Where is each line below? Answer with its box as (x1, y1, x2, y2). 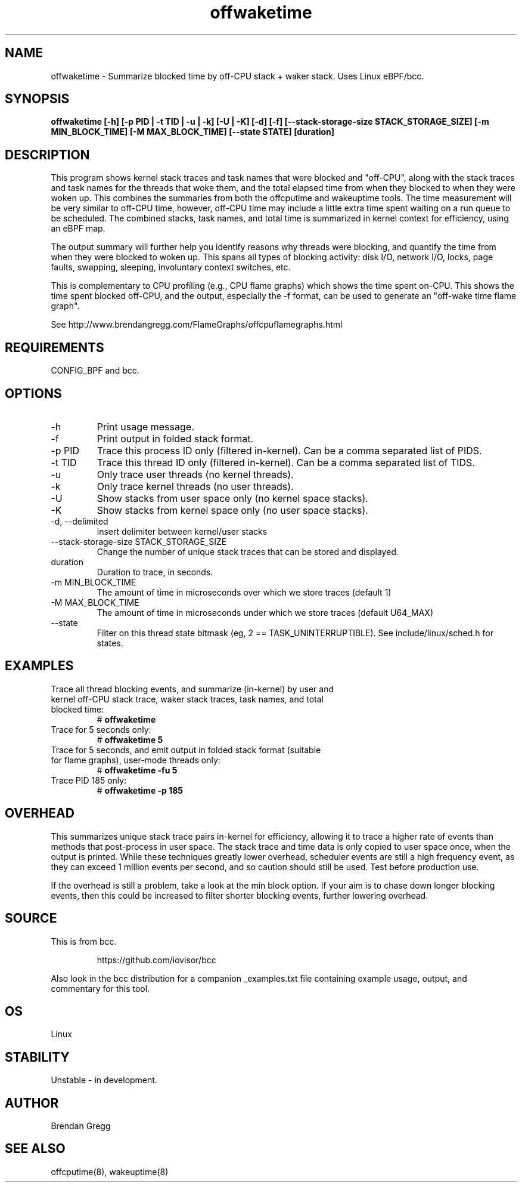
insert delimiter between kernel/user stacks (97, 526, 268, 537)
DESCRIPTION (5, 147, 90, 162)
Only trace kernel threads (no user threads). (97, 480, 294, 492)
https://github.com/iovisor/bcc (97, 954, 216, 965)
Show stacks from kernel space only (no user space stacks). (97, 504, 368, 516)
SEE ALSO (5, 1141, 66, 1157)
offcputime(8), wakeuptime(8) (51, 1166, 169, 1177)
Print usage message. (97, 420, 194, 433)
